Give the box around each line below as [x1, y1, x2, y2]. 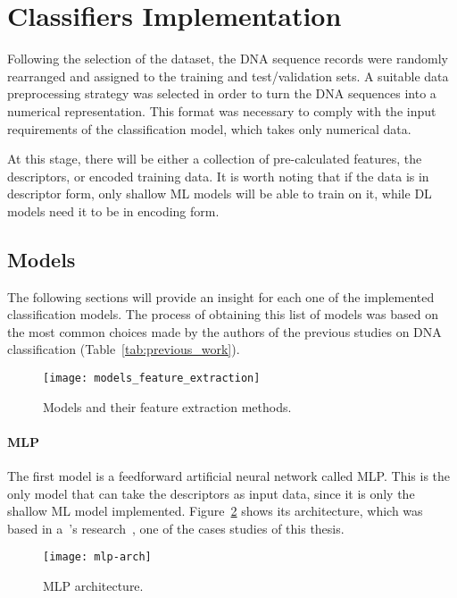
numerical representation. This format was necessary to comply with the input [7, 101, 436, 120]
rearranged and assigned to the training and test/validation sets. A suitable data [7, 66, 449, 85]
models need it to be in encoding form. [7, 201, 220, 220]
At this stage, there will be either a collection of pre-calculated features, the [7, 149, 422, 168]
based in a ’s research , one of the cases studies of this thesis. [7, 518, 345, 537]
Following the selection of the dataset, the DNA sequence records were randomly [7, 49, 448, 68]
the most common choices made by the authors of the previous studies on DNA [7, 322, 442, 341]
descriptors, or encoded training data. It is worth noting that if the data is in [7, 166, 429, 185]
